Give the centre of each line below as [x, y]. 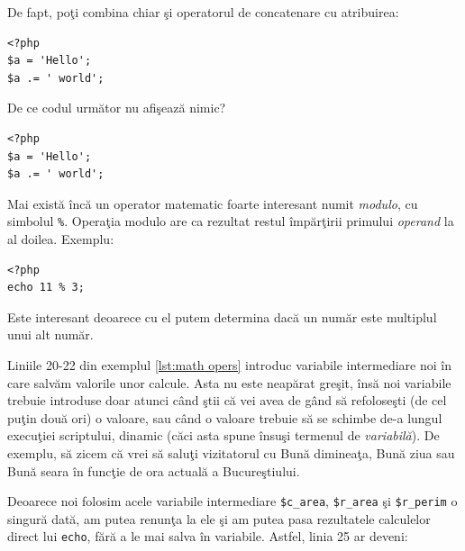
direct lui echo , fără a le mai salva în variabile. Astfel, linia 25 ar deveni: [208, 536]
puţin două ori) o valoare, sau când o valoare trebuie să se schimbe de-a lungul [225, 417]
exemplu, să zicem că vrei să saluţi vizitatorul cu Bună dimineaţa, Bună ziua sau [231, 452]
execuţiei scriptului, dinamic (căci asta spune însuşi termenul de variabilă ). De [223, 435]
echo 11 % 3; [46, 288]
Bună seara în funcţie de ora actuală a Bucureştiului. [154, 470]
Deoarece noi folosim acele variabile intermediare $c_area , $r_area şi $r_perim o [232, 501]
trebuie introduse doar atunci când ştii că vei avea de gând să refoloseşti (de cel [227, 400]
